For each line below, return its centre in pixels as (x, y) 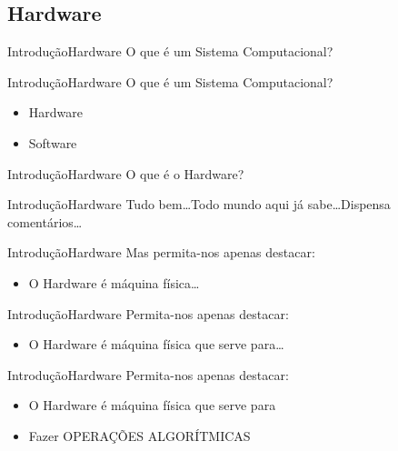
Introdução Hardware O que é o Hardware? (126, 173)
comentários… (45, 221)
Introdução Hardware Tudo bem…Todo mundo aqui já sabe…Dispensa (199, 204)
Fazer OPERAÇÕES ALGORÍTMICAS (139, 435)
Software (53, 142)
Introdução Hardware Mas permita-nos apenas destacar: (161, 252)
